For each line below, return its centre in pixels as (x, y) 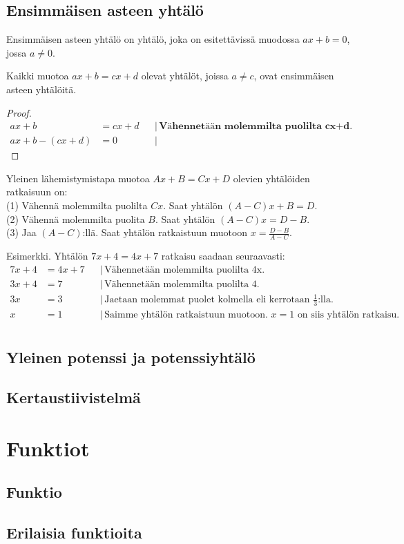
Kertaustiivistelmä (74, 397)
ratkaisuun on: (37, 192)
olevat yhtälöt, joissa (185, 76)
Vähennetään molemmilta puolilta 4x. (185, 270)
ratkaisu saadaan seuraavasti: (223, 256)
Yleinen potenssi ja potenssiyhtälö (131, 357)
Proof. (19, 112)
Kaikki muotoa (38, 76)
